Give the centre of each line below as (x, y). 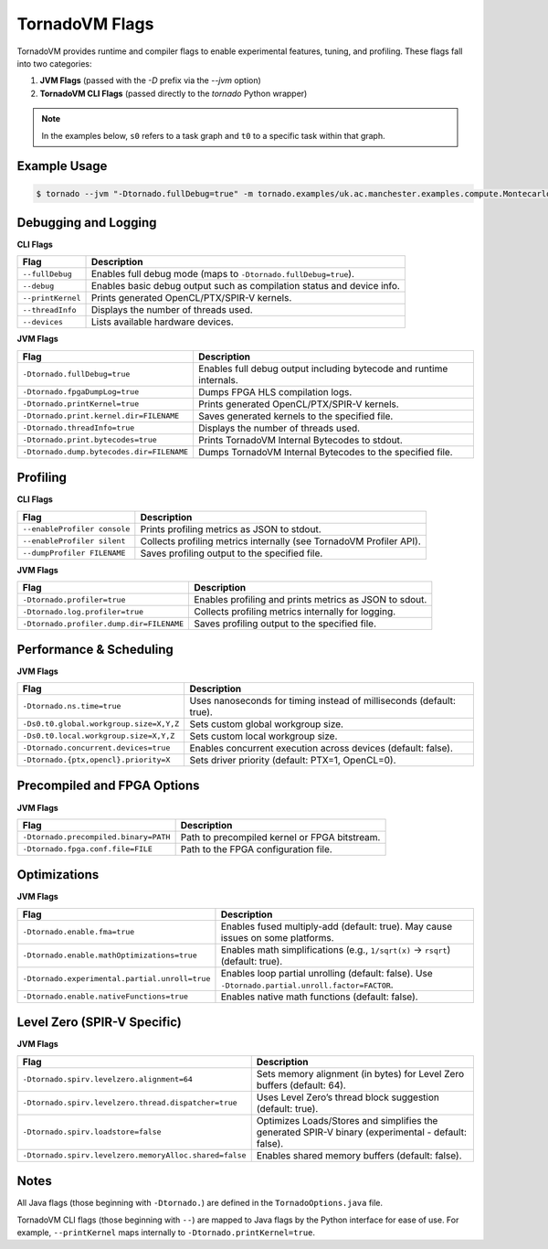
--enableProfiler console (76, 529)
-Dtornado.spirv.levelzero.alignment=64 (108, 1079)
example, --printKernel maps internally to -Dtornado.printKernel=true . (166, 1233)
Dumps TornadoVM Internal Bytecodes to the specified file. (325, 452)
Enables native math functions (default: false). (320, 997)
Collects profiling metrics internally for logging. (295, 612)
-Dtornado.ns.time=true (72, 706)
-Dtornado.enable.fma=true (79, 932)
